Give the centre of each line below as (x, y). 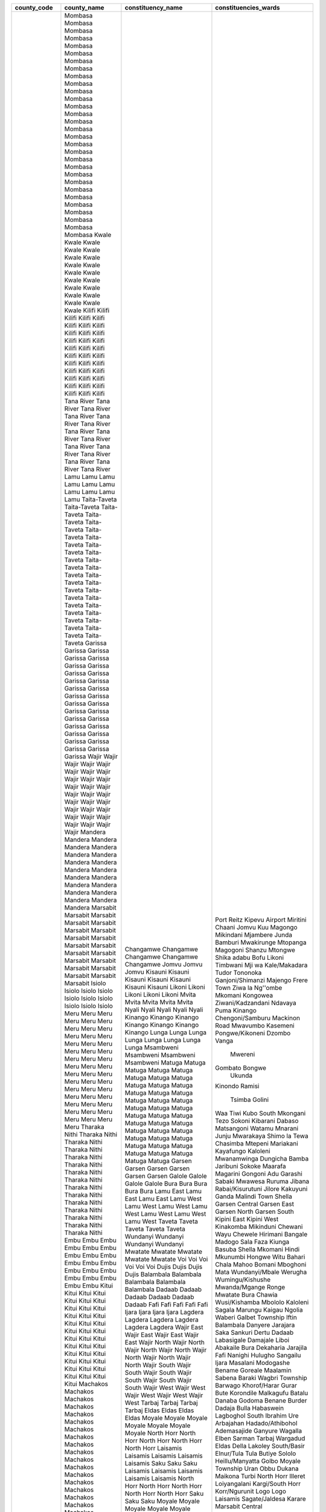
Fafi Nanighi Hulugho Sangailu (258, 1355)
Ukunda (241, 1075)
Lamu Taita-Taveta (91, 499)
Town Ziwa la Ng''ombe (249, 988)
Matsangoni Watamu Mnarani (257, 1128)
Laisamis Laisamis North (159, 1478)
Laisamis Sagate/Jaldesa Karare (260, 1499)
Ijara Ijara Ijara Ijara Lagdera (164, 1312)
